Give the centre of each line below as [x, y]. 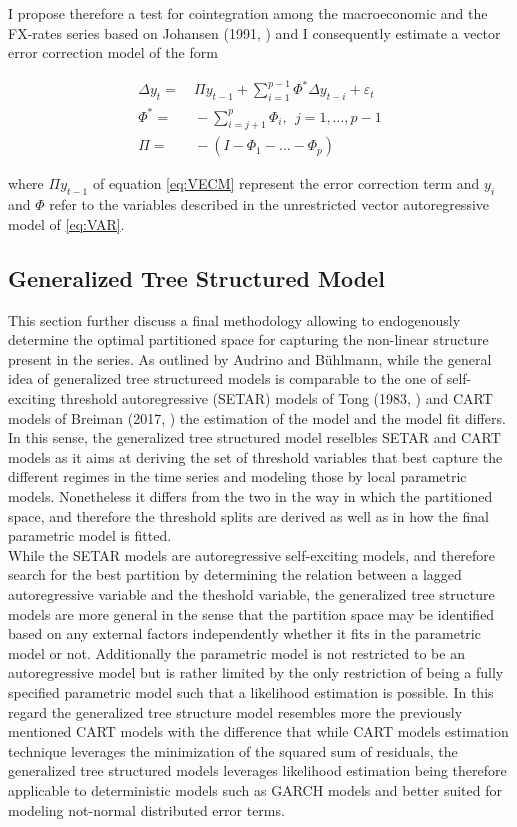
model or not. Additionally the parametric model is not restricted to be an [236, 652]
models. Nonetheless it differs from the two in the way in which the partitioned [250, 496]
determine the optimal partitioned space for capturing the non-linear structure [248, 339]
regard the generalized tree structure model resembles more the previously [235, 711]
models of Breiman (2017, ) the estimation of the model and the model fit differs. [257, 417]
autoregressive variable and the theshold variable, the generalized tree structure [251, 593]
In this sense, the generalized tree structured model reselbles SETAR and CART [254, 437]
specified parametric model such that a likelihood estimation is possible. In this [251, 691]
